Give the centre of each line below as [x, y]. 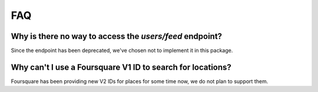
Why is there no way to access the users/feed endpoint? [117, 36]
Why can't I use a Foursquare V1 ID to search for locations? [121, 67]
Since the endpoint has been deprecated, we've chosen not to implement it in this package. [122, 51]
